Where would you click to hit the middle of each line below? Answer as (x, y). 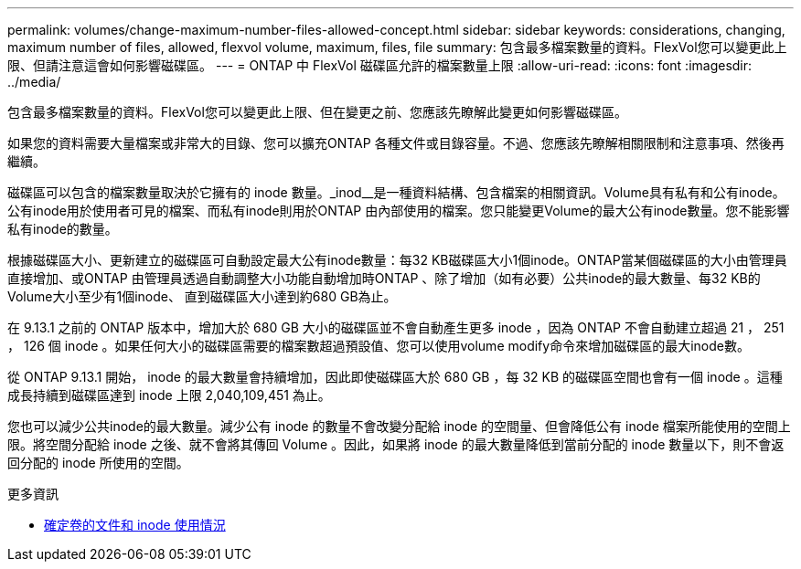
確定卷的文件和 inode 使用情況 (135, 525)
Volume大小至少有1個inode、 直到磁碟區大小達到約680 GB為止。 (202, 296)
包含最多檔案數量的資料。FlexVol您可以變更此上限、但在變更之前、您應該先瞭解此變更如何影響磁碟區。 (317, 112)
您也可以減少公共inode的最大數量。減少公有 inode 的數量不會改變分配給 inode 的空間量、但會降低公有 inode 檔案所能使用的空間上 (399, 426)
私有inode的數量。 (63, 229)
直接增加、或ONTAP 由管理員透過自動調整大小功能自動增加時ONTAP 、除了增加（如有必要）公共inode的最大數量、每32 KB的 (384, 278)
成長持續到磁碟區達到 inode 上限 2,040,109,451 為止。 (169, 395)
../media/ (34, 82)
